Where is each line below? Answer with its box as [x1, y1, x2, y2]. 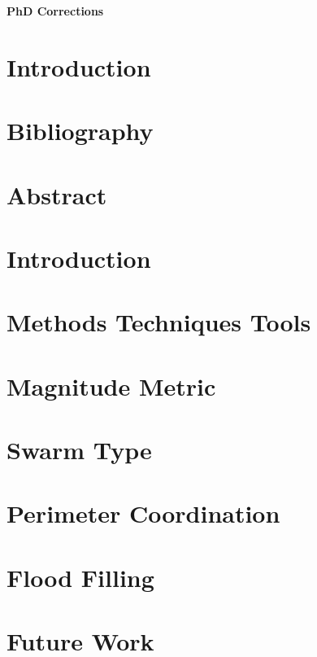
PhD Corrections [7, 2, 104, 19]
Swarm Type [7, 433, 152, 466]
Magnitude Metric [7, 369, 216, 402]
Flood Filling [7, 560, 154, 593]
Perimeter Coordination [7, 497, 280, 530]
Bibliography [7, 114, 154, 147]
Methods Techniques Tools [7, 305, 311, 339]
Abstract [7, 177, 107, 211]
